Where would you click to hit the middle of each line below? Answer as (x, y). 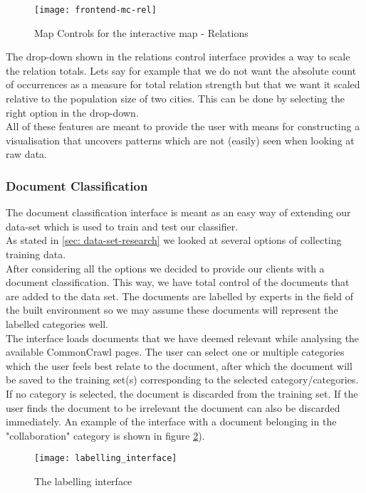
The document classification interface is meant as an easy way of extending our (178, 212)
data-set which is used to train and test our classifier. (122, 226)
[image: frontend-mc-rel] (95, 10)
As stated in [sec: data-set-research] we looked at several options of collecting (174, 240)
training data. (36, 254)
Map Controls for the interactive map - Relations (141, 32)
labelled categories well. (57, 323)
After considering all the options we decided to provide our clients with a (165, 268)
